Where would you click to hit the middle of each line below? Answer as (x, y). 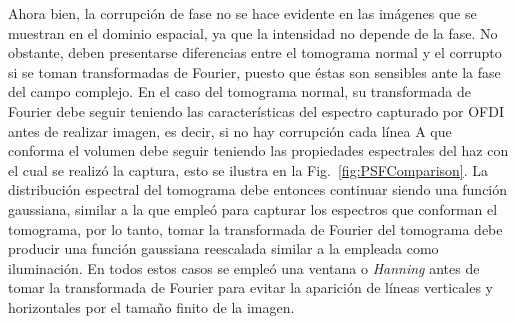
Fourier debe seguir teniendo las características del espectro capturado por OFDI (256, 110)
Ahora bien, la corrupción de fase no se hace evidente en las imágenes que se (242, 13)
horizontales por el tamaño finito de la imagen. (151, 306)
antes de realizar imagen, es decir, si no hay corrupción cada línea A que (230, 130)
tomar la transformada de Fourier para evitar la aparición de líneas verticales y (250, 287)
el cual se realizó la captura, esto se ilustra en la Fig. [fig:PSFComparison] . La (248, 169)
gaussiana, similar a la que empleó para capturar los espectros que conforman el (253, 208)
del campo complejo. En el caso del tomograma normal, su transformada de (239, 91)
